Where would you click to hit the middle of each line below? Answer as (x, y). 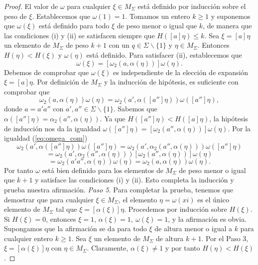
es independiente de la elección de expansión (181, 72)
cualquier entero (29, 238)
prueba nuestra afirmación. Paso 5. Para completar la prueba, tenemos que (119, 189)
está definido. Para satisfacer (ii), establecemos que (164, 54)
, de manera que (227, 26)
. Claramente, (108, 248)
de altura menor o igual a (193, 228)
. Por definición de (61, 82)
